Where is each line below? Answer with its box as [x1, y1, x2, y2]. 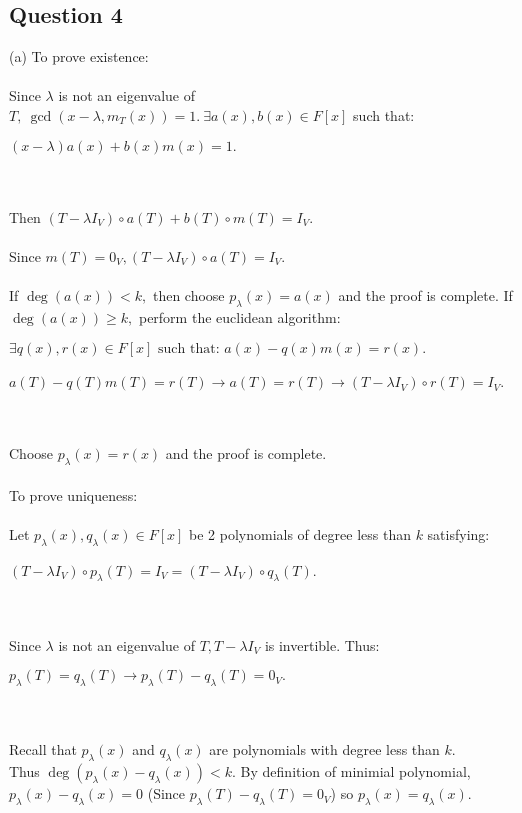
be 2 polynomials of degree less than [189, 523, 411, 544]
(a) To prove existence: [9, 46, 149, 67]
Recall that [9, 739, 77, 760]
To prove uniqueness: [9, 484, 138, 505]
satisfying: [427, 523, 490, 544]
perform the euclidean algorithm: [138, 306, 341, 327]
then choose [152, 285, 225, 306]
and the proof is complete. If [338, 285, 513, 306]
